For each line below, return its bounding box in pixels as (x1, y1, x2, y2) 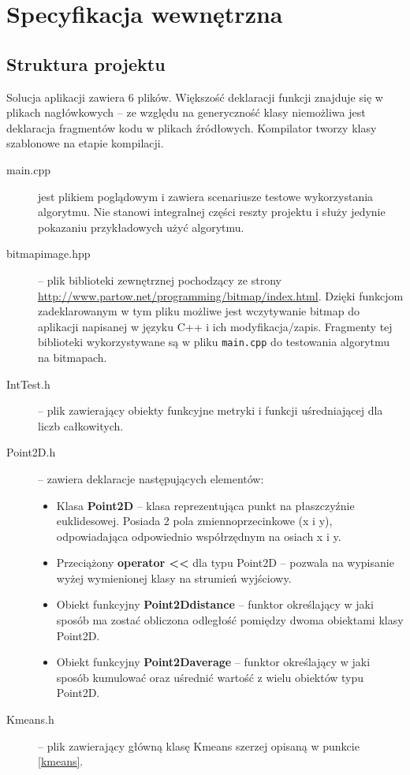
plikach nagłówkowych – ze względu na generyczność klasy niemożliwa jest (6, 104, 366, 121)
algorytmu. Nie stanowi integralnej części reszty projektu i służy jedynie (38, 203, 386, 220)
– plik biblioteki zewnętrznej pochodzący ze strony (38, 271, 281, 288)
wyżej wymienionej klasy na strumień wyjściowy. (56, 569, 292, 586)
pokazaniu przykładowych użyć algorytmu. (38, 218, 244, 235)
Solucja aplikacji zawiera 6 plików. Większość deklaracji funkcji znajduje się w (6, 88, 383, 105)
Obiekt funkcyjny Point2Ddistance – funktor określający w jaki (56, 596, 374, 613)
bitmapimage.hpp (6, 245, 91, 262)
